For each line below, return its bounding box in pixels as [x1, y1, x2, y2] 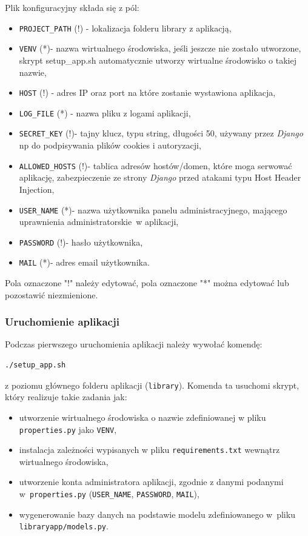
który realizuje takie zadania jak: [5, 390, 127, 403]
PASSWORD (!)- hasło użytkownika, [19, 235, 143, 248]
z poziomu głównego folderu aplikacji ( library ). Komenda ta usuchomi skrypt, [5, 378, 300, 391]
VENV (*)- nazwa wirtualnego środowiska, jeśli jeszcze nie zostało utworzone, [19, 42, 301, 55]
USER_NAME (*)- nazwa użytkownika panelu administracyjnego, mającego [19, 203, 287, 216]
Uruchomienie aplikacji [5, 314, 119, 329]
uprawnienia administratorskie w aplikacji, [19, 215, 179, 228]
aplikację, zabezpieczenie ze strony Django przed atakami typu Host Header [19, 171, 301, 184]
